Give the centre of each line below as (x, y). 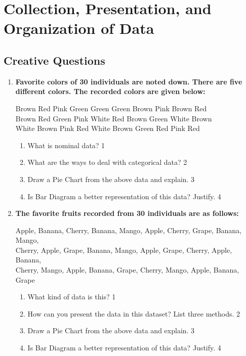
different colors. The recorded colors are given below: (110, 91)
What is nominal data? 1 (66, 145)
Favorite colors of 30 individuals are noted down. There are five (129, 81)
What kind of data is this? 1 (72, 297)
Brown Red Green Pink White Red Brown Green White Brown (114, 118)
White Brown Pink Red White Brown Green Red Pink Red (108, 128)
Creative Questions (54, 60)
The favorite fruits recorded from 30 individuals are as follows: (127, 213)
